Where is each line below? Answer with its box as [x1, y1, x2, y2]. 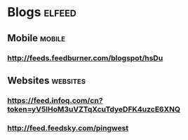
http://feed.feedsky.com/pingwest [7, 123, 129, 133]
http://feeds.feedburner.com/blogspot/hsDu [7, 53, 163, 63]
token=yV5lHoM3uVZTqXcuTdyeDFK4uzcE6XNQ [7, 104, 181, 114]
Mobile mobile [7, 32, 65, 44]
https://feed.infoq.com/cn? [7, 95, 103, 105]
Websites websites [7, 74, 86, 86]
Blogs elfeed [7, 4, 77, 20]
